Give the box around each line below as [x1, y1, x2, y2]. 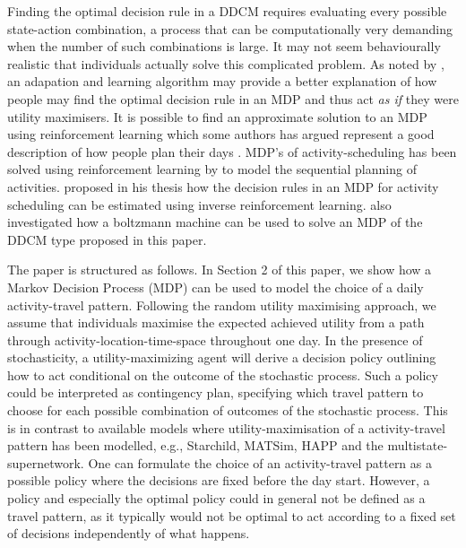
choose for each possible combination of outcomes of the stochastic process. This [7, 401, 448, 420]
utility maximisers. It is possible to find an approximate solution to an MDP [7, 107, 427, 126]
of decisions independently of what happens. [7, 524, 250, 543]
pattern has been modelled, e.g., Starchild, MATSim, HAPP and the [7, 436, 384, 455]
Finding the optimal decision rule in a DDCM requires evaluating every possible [7, 2, 447, 20]
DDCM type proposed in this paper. [7, 230, 207, 248]
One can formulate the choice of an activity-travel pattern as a [88, 453, 432, 472]
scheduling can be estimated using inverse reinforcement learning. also [7, 195, 392, 213]
